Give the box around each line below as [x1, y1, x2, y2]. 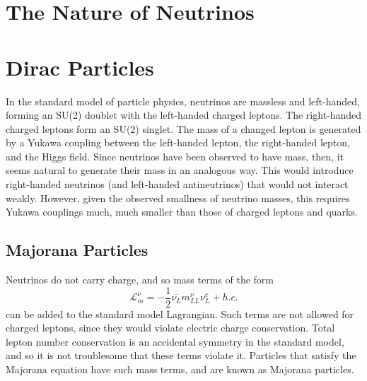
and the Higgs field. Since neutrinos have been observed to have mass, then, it [6, 148, 344, 163]
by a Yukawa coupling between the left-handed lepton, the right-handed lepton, [6, 135, 350, 150]
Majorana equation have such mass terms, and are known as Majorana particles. [6, 362, 354, 377]
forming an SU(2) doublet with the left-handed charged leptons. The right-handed [6, 107, 362, 122]
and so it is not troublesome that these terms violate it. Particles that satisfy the [6, 348, 356, 363]
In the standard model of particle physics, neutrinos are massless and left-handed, [6, 93, 360, 108]
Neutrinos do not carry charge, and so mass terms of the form [6, 272, 274, 287]
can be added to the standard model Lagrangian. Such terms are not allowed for [6, 306, 354, 321]
